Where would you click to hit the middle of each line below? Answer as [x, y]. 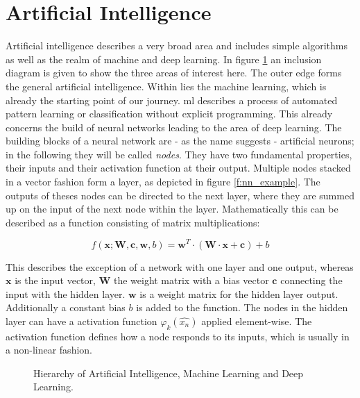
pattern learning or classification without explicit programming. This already [169, 114]
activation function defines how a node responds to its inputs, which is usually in [178, 336]
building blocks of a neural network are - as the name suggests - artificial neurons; [180, 141]
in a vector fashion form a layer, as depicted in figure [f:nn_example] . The [163, 182]
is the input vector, [55, 280]
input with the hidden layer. [66, 293]
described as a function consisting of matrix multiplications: [133, 222]
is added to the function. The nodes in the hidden [242, 307]
